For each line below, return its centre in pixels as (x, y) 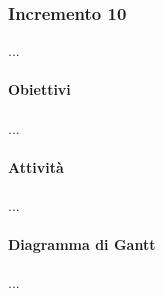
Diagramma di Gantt (82, 244)
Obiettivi (39, 89)
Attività (36, 166)
